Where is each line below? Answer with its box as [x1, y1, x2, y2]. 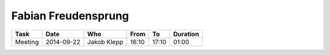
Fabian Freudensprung [11, 9, 130, 22]
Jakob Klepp [87, 37, 123, 46]
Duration [173, 30, 199, 38]
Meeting [15, 37, 39, 46]
